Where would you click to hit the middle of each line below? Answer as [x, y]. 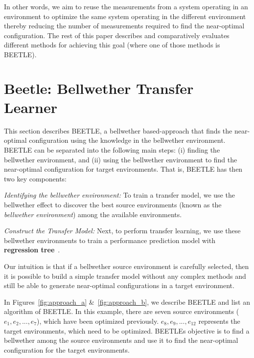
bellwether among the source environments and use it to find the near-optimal [121, 340]
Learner [31, 107]
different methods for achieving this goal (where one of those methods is [112, 45]
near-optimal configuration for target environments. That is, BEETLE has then [123, 169]
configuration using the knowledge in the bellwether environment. [127, 140]
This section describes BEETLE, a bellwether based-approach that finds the [118, 130]
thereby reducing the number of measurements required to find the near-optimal [124, 26]
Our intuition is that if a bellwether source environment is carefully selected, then [127, 266]
